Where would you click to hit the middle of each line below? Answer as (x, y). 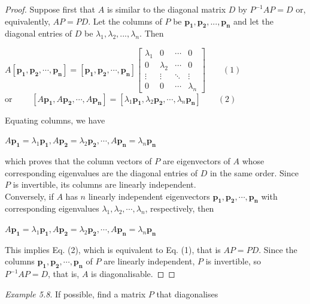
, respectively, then (180, 208)
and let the (253, 21)
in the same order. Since (254, 172)
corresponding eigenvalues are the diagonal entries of (101, 172)
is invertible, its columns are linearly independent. (104, 184)
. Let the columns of (125, 21)
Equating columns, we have (55, 120)
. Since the (278, 249)
